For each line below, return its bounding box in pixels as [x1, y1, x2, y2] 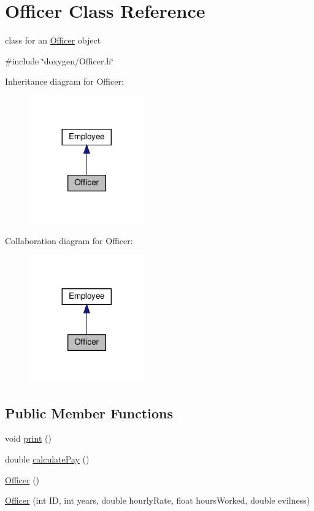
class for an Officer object [5, 34, 101, 47]
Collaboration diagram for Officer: [5, 234, 133, 247]
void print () [5, 432, 52, 445]
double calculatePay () [5, 452, 90, 465]
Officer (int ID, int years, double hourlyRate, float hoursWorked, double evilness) [5, 494, 310, 507]
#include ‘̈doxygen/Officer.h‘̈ [5, 54, 114, 67]
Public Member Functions [5, 403, 173, 422]
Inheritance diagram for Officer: [5, 75, 124, 88]
